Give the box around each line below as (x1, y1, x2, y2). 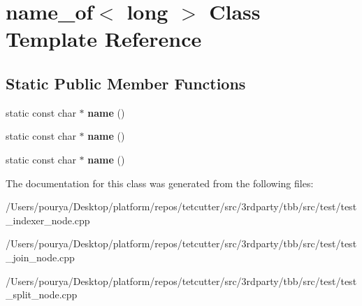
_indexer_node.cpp (6, 212, 90, 227)
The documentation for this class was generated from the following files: (6, 175, 314, 190)
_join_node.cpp (6, 249, 75, 264)
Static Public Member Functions (6, 72, 246, 94)
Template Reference (6, 24, 202, 53)
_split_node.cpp (6, 287, 78, 302)
